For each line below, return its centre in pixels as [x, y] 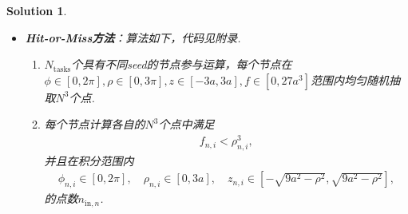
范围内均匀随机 [350, 79]
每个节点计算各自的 [95, 124]
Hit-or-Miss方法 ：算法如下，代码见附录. [133, 37]
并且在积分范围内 [89, 160]
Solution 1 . [37, 10]
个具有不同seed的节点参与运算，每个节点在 [182, 64]
